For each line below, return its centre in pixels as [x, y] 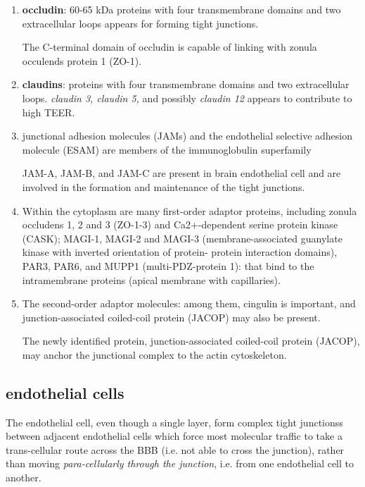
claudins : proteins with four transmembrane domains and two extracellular [186, 84]
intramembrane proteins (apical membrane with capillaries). [151, 279]
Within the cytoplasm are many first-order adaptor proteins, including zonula [190, 210]
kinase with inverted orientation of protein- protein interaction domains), [180, 252]
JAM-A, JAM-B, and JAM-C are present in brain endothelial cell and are [181, 173]
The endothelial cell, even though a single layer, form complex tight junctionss [174, 422]
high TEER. [49, 112]
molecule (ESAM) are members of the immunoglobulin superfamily [167, 149]
